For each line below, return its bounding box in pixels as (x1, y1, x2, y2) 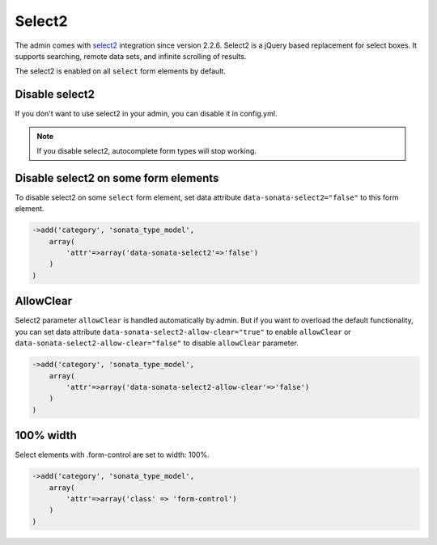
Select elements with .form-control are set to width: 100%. (15, 450, 210, 460)
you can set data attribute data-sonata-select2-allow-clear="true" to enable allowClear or (15, 327, 351, 336)
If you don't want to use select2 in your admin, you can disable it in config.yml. (15, 109, 278, 119)
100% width (15, 429, 77, 442)
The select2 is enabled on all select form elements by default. (15, 66, 227, 76)
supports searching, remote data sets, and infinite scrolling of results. (15, 51, 247, 61)
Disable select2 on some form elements (15, 171, 219, 185)
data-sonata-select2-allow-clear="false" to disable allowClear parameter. (15, 338, 299, 348)
